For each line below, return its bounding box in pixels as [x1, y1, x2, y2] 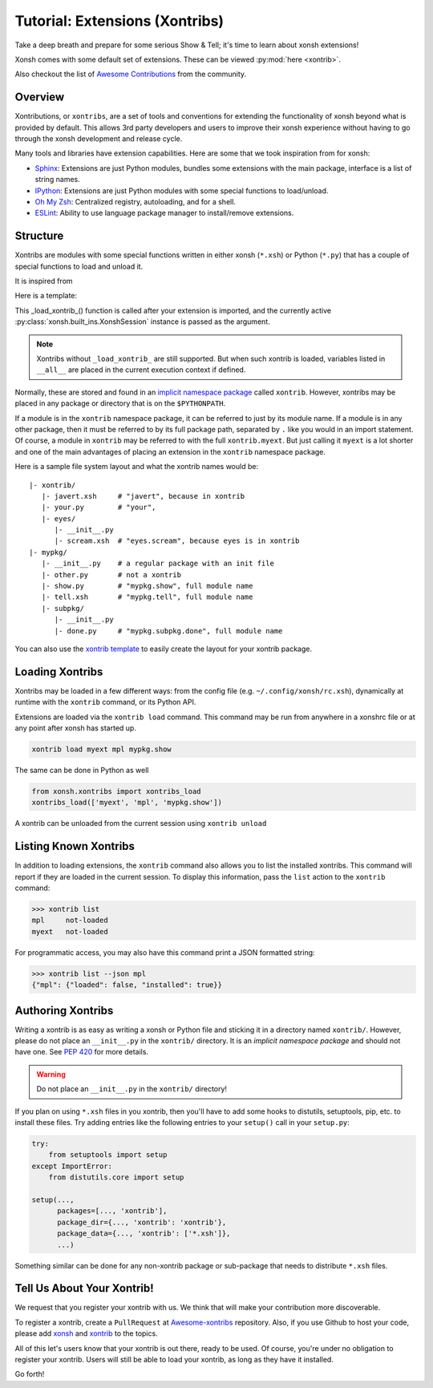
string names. [34, 175, 80, 184]
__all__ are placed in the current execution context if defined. [36, 365, 246, 374]
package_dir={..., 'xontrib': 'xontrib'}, [57, 1217, 227, 1227]
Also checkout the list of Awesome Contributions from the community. [14, 69, 247, 79]
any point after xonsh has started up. [14, 723, 136, 733]
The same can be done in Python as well [14, 766, 149, 775]
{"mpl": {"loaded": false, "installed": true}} [31, 981, 222, 989]
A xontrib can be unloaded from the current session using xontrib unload [14, 819, 267, 828]
